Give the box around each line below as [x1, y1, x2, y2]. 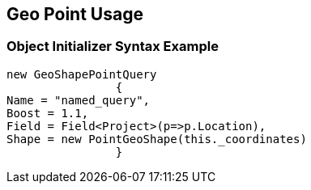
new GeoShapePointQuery [6, 67, 157, 81]
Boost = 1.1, [6, 106, 89, 120]
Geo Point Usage [6, 4, 143, 24]
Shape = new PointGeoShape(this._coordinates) [6, 132, 307, 146]
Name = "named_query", [6, 93, 151, 107]
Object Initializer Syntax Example [6, 38, 219, 55]
